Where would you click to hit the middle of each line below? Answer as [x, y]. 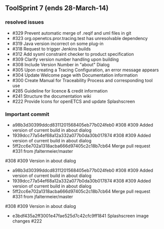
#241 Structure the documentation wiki [52, 96]
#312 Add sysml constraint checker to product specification [73, 54]
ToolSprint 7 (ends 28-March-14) [57, 8]
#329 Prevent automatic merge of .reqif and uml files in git [72, 33]
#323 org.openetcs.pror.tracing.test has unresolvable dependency [80, 38]
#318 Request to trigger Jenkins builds [51, 48]
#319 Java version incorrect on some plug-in [58, 44]
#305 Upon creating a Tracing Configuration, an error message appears [85, 70]
